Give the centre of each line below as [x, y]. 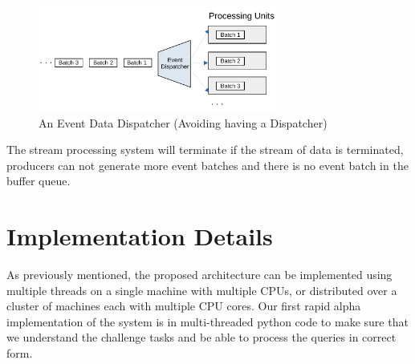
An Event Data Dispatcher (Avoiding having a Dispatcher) [183, 122]
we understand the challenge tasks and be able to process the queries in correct [201, 337]
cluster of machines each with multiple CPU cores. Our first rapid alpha [184, 306]
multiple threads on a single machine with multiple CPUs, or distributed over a [202, 290]
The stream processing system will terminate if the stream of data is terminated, [205, 150]
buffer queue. [39, 181]
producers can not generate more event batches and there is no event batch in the [207, 165]
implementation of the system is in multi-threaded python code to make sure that [207, 321]
